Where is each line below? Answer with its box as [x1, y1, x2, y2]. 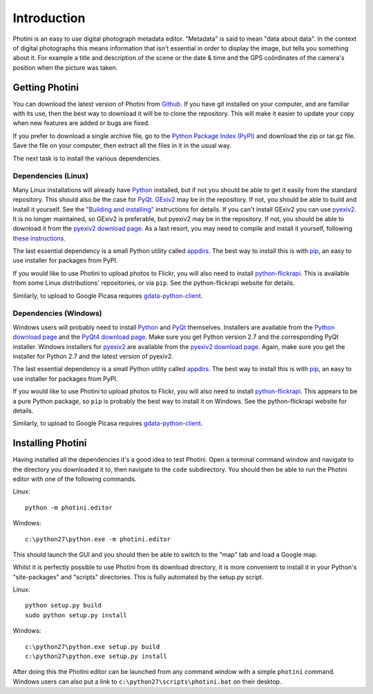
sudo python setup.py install [25, 611, 128, 619]
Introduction [12, 10, 86, 26]
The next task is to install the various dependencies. [12, 154, 162, 162]
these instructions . [12, 234, 66, 242]
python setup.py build [25, 601, 102, 610]
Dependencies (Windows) [12, 308, 103, 318]
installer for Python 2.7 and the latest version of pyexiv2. [12, 352, 174, 360]
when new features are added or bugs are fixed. [12, 119, 150, 127]
